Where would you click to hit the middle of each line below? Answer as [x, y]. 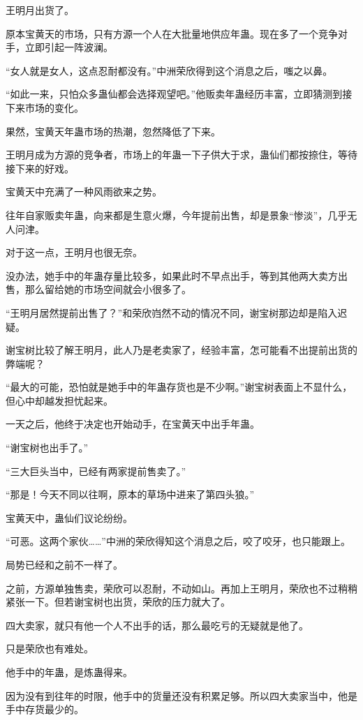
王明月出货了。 [40, 10]
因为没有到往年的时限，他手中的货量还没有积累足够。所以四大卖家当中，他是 [181, 695]
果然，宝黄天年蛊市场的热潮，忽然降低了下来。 [113, 131]
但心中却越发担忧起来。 [59, 400]
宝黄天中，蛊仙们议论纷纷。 [69, 517]
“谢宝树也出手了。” [47, 448]
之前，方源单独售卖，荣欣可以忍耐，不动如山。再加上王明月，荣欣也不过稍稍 [181, 588]
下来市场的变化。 [45, 107]
